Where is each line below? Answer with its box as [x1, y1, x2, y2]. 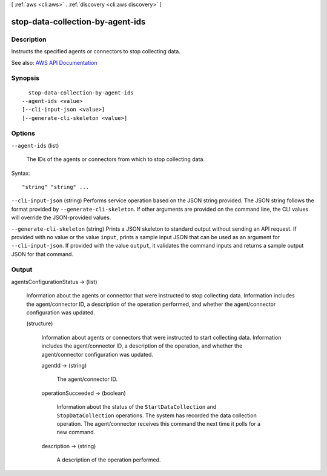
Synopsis [11, 74, 39, 82]
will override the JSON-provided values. [11, 214, 111, 221]
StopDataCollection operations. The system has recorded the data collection [56, 412, 257, 419]
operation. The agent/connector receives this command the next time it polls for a [56, 420, 260, 427]
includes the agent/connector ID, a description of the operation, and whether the [41, 342, 243, 349]
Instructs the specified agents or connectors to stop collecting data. [11, 48, 181, 55]
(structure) [26, 320, 53, 327]
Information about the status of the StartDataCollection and [56, 403, 217, 411]
